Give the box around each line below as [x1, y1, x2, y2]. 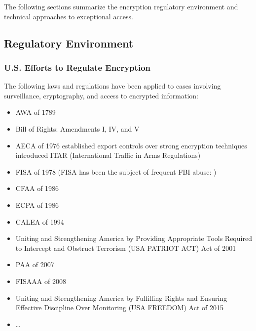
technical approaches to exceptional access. [4, 11, 133, 21]
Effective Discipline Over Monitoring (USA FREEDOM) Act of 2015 [15, 302, 223, 313]
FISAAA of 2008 [15, 276, 66, 286]
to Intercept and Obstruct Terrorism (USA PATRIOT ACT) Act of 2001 [15, 242, 236, 253]
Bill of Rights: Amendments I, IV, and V [15, 123, 140, 134]
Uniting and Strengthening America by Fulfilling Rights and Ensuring [15, 292, 227, 303]
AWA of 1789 [15, 107, 56, 117]
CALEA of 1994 [15, 216, 64, 227]
